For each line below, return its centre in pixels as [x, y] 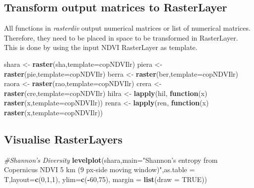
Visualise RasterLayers [63, 139]
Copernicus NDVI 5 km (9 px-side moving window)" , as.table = [100, 169]
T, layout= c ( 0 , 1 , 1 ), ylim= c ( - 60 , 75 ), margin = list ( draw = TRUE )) [106, 179]
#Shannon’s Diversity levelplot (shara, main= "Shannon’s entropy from [111, 160]
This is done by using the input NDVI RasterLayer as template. [101, 47]
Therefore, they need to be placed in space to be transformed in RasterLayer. [121, 37]
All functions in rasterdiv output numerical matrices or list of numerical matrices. [127, 28]
